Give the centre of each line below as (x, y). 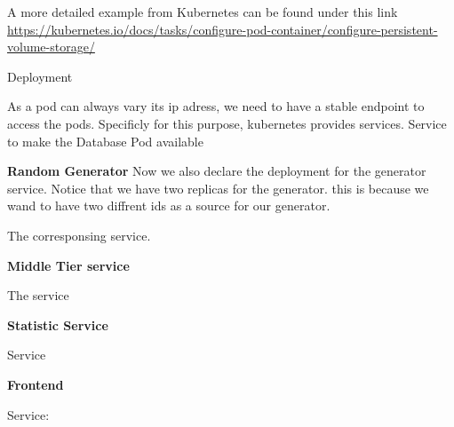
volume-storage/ (51, 47)
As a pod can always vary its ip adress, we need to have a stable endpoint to (216, 106)
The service (38, 295)
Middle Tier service (68, 265)
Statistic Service (58, 324)
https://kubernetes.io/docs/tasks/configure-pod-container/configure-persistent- (223, 29)
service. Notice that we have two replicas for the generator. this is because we (218, 188)
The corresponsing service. (79, 235)
